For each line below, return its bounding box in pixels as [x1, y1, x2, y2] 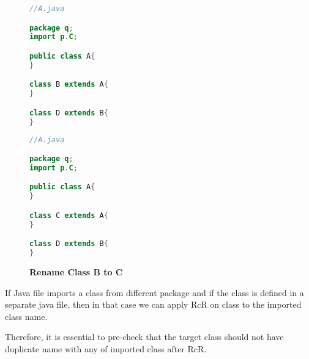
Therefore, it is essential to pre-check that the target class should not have [5, 330, 284, 343]
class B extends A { [29, 80, 108, 89]
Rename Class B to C [29, 266, 123, 278]
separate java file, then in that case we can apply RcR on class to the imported [5, 298, 302, 311]
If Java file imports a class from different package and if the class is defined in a [5, 286, 304, 299]
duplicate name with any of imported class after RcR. [5, 342, 207, 355]
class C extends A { [29, 211, 108, 220]
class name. [5, 310, 48, 322]
